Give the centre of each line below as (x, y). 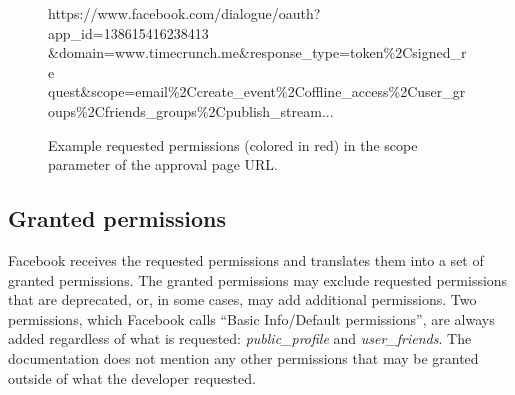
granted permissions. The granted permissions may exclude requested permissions (258, 279)
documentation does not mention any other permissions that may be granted (243, 357)
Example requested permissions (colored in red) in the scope (233, 144)
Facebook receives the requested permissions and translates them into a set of (246, 259)
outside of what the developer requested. (132, 377)
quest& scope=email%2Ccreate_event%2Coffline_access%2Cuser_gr (257, 91)
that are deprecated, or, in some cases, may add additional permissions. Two (242, 299)
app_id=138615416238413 (128, 32)
